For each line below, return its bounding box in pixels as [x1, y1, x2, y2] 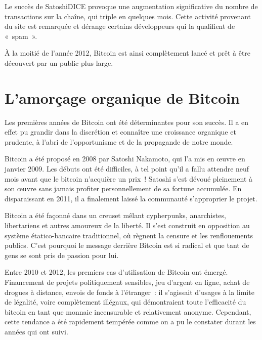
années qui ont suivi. [5, 326, 68, 336]
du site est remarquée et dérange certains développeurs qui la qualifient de [5, 21, 235, 31]
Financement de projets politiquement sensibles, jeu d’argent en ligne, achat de [5, 277, 250, 287]
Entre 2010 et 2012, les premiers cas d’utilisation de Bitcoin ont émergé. [5, 267, 228, 277]
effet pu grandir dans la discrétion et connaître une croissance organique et [5, 126, 236, 137]
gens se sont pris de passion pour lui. [5, 249, 119, 260]
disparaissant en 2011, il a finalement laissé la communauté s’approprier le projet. [5, 193, 257, 203]
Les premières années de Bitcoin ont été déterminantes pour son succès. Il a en [5, 116, 249, 127]
